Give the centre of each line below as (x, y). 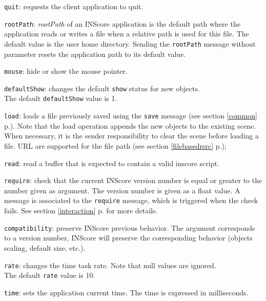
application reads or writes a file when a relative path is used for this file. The (127, 34)
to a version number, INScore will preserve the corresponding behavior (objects (128, 238)
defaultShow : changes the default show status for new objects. (102, 88)
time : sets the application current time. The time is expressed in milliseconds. (126, 292)
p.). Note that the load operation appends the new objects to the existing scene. (130, 125)
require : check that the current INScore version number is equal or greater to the (133, 180)
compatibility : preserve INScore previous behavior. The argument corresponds (130, 227)
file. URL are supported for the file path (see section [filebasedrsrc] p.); (115, 145)
